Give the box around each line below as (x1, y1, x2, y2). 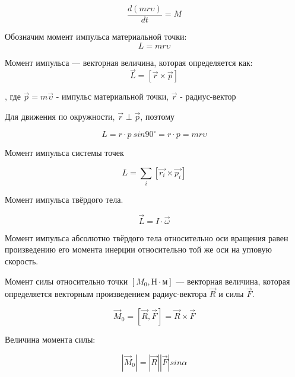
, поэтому (140, 110, 175, 123)
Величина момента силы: (5, 333, 96, 346)
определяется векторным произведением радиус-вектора (5, 287, 207, 300)
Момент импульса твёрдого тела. (5, 193, 123, 206)
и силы (218, 287, 244, 300)
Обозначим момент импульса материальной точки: (5, 30, 187, 43)
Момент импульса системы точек (5, 146, 124, 159)
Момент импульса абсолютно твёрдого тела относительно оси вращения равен (5, 231, 288, 244)
